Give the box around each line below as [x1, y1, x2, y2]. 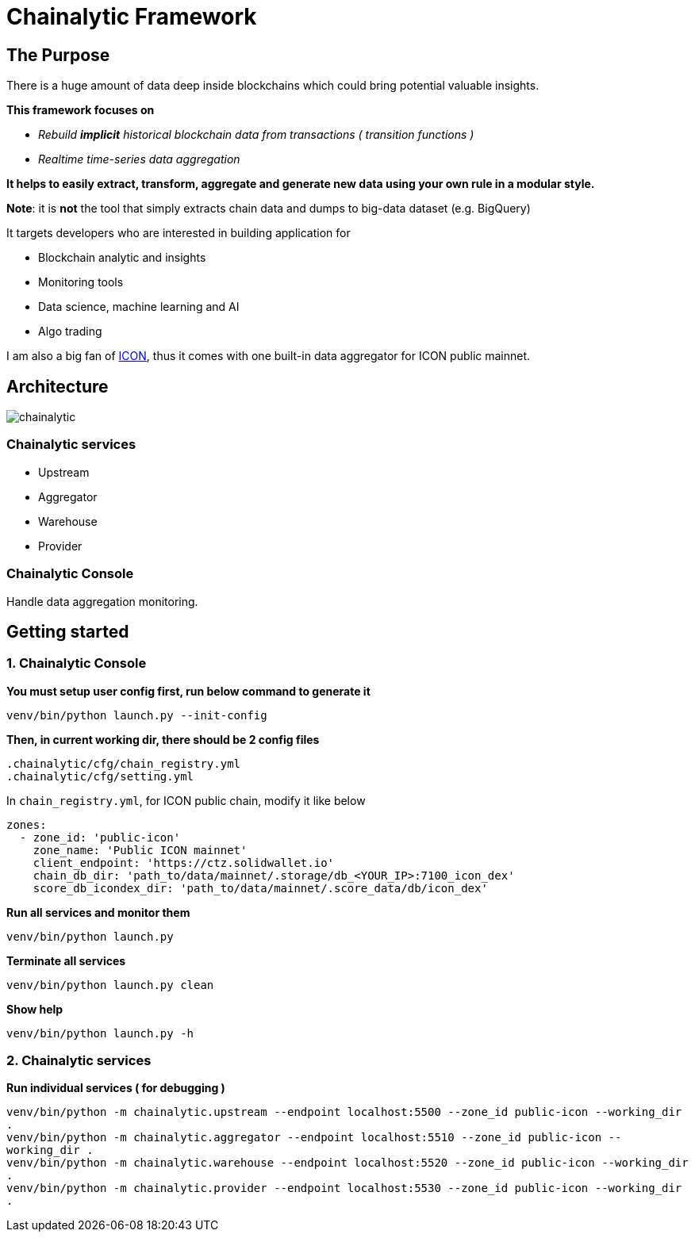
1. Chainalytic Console [6, 655, 147, 672]
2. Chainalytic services [6, 1052, 152, 1069]
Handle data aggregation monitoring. [6, 594, 198, 608]
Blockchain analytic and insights [38, 251, 206, 265]
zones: [6, 818, 47, 831]
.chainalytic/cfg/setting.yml [6, 769, 194, 783]
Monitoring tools [38, 275, 124, 289]
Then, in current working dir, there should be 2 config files [6, 732, 320, 746]
